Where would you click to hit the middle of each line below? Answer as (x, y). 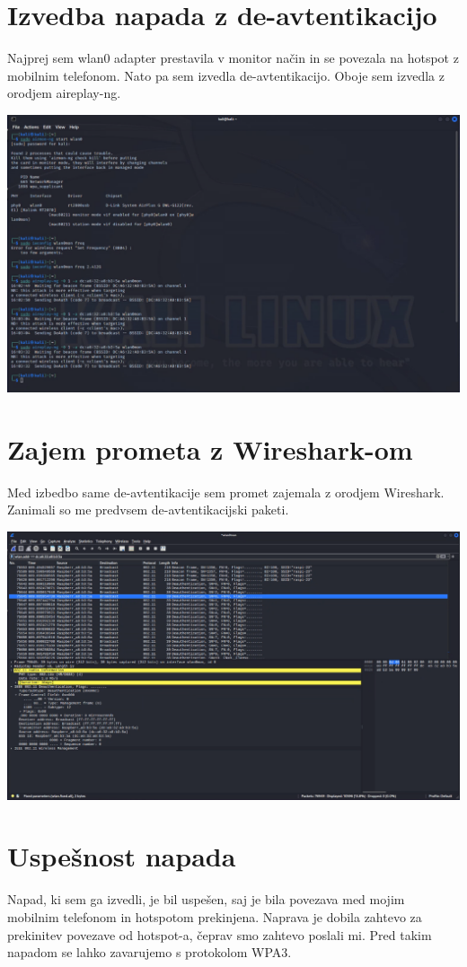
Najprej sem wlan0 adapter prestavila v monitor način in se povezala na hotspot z (233, 58)
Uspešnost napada (122, 856)
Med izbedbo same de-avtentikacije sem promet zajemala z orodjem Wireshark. (226, 492)
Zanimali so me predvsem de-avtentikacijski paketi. (148, 510)
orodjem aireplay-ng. (64, 93)
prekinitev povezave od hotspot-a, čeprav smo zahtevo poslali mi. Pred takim (220, 934)
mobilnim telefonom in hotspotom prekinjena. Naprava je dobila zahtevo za (215, 916)
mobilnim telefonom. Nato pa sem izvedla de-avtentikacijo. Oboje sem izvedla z (226, 75)
